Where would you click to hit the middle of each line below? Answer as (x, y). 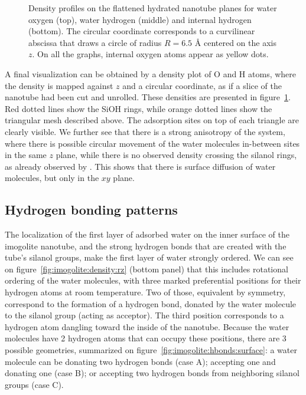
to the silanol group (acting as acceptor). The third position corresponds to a (144, 315)
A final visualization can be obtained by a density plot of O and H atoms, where (151, 73)
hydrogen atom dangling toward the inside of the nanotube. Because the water (147, 326)
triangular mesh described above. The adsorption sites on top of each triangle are (152, 120)
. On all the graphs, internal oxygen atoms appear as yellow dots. (150, 54)
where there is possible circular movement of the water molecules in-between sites (152, 143)
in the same (26, 155)
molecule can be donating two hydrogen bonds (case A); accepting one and (140, 361)
